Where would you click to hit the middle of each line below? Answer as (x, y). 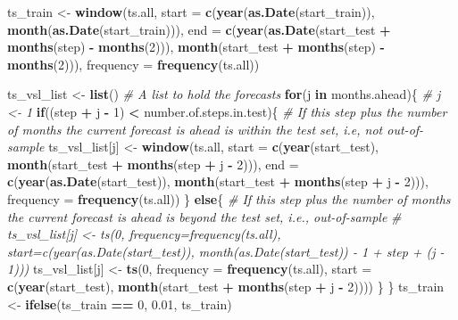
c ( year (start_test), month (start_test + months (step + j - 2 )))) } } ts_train (226, 286)
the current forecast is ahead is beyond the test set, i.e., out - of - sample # (204, 216)
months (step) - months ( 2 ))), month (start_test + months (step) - (196, 47)
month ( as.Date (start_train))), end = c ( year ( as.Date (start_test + (199, 29)
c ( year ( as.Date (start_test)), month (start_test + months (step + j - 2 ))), (218, 181)
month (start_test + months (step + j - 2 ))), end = (153, 164)
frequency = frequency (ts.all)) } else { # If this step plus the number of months (229, 198)
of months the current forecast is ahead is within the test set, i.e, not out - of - (216, 129)
